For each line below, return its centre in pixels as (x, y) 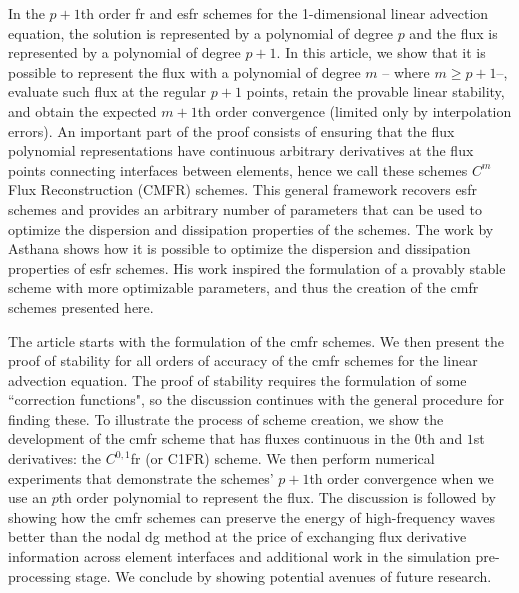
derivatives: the (55, 458)
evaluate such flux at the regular (107, 91)
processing (39, 575)
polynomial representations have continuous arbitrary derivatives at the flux (241, 150)
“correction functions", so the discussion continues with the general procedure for (256, 399)
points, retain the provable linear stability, (375, 91)
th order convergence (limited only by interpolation (354, 110)
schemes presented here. (81, 306)
